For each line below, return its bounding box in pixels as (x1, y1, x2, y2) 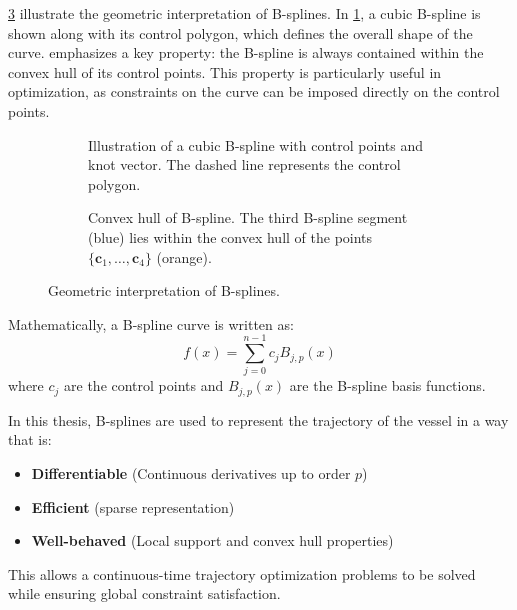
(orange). (156, 246, 212, 267)
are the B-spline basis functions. (289, 375, 486, 396)
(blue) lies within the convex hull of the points (88, 226, 373, 247)
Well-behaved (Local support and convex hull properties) (31, 530, 394, 551)
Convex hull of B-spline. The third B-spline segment (88, 207, 408, 228)
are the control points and (64, 375, 224, 396)
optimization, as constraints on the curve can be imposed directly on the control (8, 81, 500, 102)
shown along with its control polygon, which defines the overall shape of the (8, 22, 473, 43)
